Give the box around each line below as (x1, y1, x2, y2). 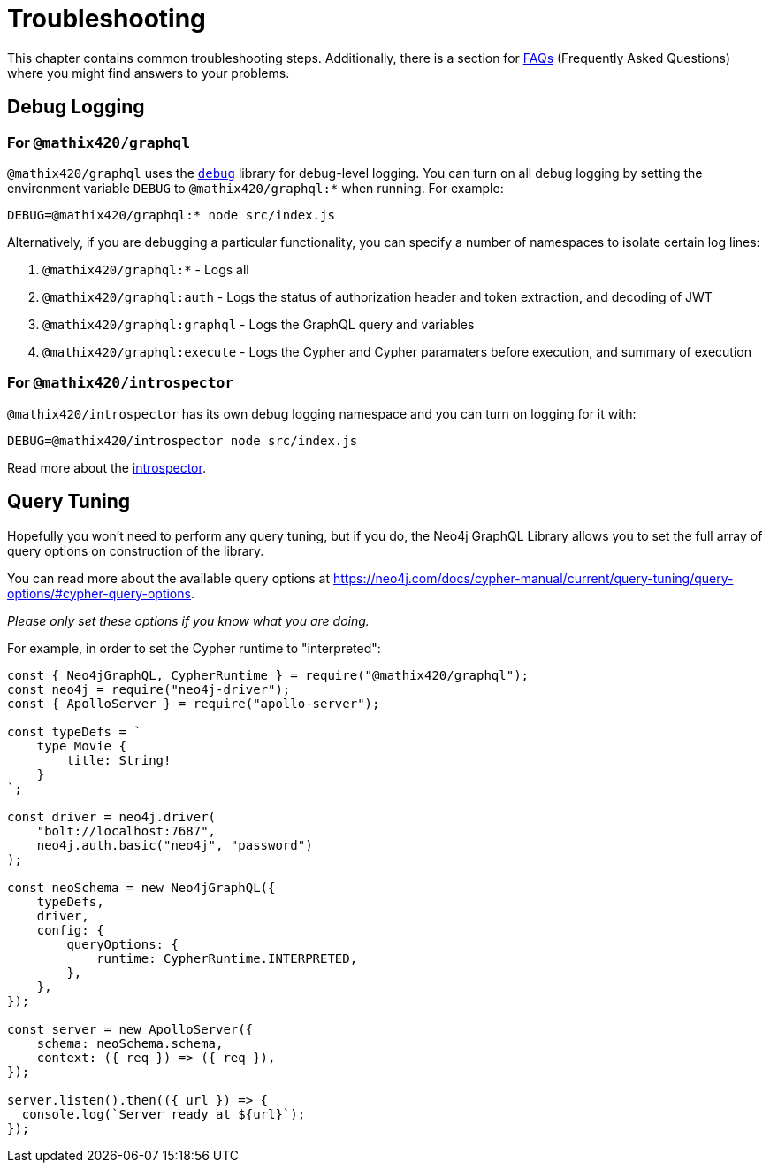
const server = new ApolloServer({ (7, 1021, 254, 1036)
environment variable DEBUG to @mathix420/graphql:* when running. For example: (7, 180, 504, 196)
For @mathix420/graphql (7, 133, 190, 151)
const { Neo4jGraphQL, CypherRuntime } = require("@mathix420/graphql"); (7, 667, 530, 682)
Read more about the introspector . (7, 459, 206, 475)
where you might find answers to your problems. (7, 65, 290, 81)
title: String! (66, 752, 172, 767)
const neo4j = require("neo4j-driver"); (7, 681, 291, 697)
